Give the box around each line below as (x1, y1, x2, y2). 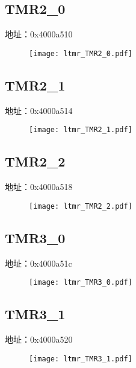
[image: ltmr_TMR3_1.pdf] (29, 354, 132, 363)
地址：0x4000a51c (5, 256, 72, 269)
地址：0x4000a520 (5, 333, 73, 346)
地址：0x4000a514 (5, 104, 73, 116)
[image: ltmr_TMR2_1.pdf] (29, 125, 132, 135)
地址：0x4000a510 (5, 28, 73, 40)
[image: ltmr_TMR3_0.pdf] (29, 278, 132, 287)
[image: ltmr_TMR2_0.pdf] (29, 49, 132, 58)
